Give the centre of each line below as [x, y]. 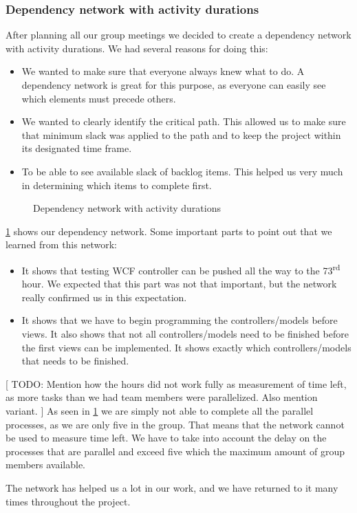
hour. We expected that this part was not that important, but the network [179, 284]
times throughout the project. [68, 501]
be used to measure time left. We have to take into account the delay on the [166, 438]
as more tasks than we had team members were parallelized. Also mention [162, 397]
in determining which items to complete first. [117, 185]
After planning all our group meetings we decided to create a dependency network [178, 35]
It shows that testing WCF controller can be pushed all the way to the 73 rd [181, 269]
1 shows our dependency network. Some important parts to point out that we [169, 231]
